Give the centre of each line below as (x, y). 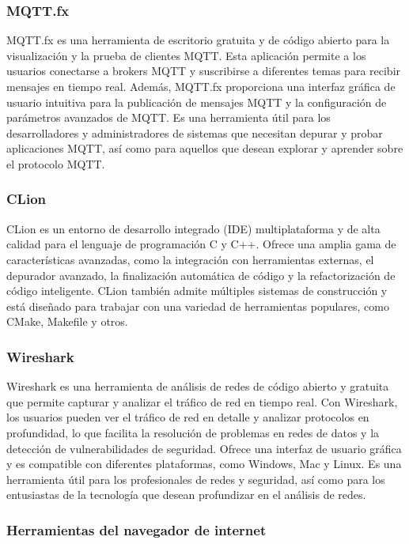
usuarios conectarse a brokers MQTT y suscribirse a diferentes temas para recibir (204, 71)
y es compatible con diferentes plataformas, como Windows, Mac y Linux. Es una (204, 464)
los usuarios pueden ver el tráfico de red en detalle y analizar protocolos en (188, 417)
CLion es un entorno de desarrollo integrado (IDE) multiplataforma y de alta (193, 228)
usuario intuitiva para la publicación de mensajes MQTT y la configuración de (197, 102)
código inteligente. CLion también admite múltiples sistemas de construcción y (197, 291)
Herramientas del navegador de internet (136, 529)
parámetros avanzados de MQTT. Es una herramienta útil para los (169, 117)
